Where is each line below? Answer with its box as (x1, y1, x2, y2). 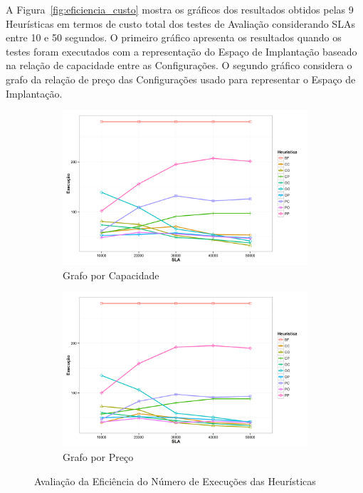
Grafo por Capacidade (63, 267, 159, 282)
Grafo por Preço (63, 449, 134, 464)
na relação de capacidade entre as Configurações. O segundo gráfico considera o (6, 58, 352, 73)
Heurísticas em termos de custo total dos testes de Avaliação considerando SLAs (6, 16, 355, 31)
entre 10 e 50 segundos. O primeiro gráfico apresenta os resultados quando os (6, 30, 342, 45)
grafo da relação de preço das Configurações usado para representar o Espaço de (6, 71, 356, 86)
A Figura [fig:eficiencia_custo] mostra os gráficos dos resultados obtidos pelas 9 (6, 2, 354, 16)
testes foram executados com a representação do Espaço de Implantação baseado (6, 43, 357, 58)
